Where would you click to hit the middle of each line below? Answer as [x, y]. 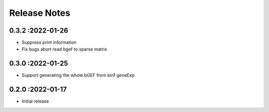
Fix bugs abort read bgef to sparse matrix [64, 49]
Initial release [35, 101]
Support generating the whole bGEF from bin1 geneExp [78, 75]
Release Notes [40, 13]
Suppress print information [49, 43]
